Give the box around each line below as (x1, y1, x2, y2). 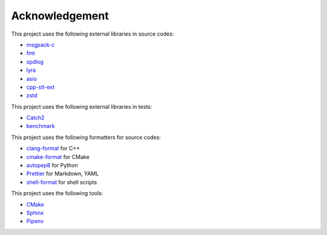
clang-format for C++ (26, 145, 80, 152)
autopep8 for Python (26, 162, 78, 169)
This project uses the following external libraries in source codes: (11, 30, 174, 37)
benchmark (26, 123, 55, 130)
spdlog (26, 58, 44, 65)
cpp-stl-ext (26, 83, 54, 91)
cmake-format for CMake (26, 153, 90, 160)
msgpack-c (26, 41, 55, 48)
